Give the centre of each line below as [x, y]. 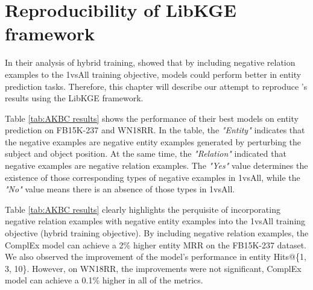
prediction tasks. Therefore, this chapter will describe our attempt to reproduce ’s [156, 86]
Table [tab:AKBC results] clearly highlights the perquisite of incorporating [143, 209]
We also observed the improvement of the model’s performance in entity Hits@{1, [156, 257]
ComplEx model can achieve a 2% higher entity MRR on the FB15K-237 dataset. [156, 244]
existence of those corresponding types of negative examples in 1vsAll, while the [153, 177]
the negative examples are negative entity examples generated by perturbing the [153, 141]
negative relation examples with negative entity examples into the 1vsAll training [155, 221]
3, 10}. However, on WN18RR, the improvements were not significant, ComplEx [153, 268]
